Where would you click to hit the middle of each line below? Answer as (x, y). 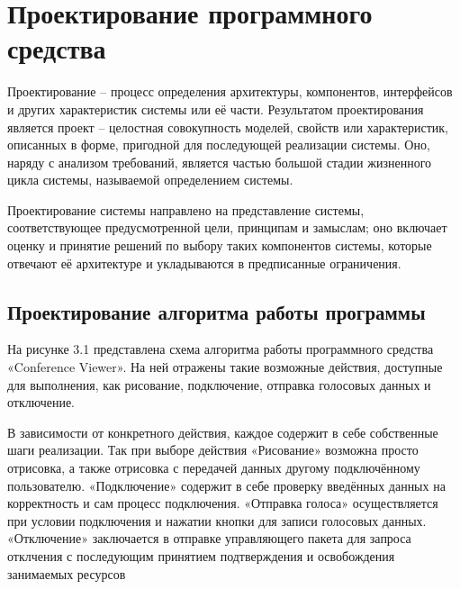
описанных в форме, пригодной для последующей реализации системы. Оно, (219, 145)
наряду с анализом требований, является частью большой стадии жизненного (220, 162)
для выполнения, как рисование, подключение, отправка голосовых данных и (219, 384)
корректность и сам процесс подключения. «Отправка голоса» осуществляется (223, 503)
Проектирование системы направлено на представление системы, (186, 209)
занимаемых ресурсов (67, 573)
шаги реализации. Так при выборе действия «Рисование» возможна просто (213, 450)
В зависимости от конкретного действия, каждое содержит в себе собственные (223, 432)
